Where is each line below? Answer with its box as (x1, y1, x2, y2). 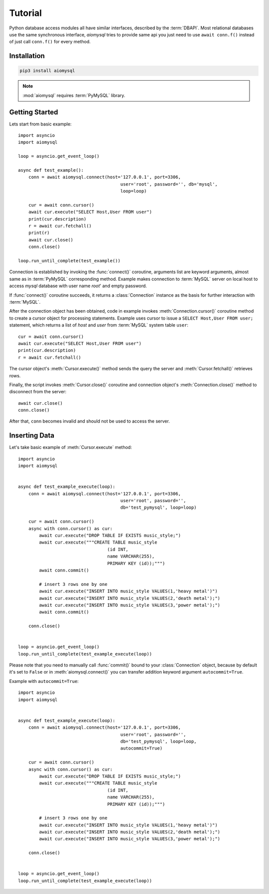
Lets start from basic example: (9, 121, 72, 127)
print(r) (28, 230, 50, 236)
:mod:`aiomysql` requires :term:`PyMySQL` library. (22, 92, 126, 98)
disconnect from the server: (9, 389, 67, 395)
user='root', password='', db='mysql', (120, 181, 218, 187)
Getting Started (9, 108, 58, 116)
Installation (9, 52, 45, 60)
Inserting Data (9, 431, 55, 440)
